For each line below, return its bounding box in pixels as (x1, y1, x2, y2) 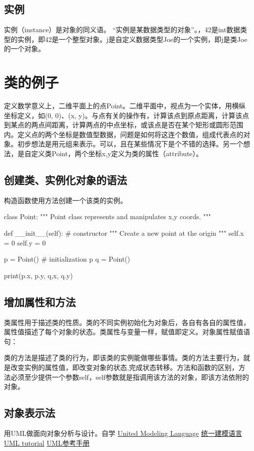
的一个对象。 (4, 43, 45, 54)
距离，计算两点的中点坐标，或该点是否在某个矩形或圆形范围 (51, 120, 243, 130)
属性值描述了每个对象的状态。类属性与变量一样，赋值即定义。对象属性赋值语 (4, 327, 250, 337)
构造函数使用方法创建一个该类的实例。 (4, 195, 127, 205)
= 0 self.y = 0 (4, 237, 46, 247)
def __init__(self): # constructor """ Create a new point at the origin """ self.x (4, 228, 244, 238)
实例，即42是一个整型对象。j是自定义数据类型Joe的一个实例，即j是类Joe (17, 34, 248, 44)
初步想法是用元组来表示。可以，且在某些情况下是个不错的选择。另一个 (17, 139, 243, 149)
